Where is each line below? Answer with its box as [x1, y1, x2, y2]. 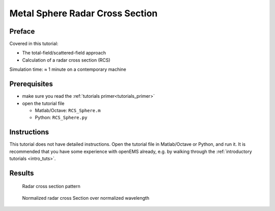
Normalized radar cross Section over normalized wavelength [22, 195, 150, 201]
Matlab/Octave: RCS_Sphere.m [35, 107, 101, 113]
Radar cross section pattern [22, 183, 81, 190]
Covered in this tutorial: [9, 41, 59, 47]
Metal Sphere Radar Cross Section [9, 8, 158, 19]
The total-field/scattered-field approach [22, 50, 106, 56]
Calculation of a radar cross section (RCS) [22, 57, 111, 63]
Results [9, 169, 34, 177]
